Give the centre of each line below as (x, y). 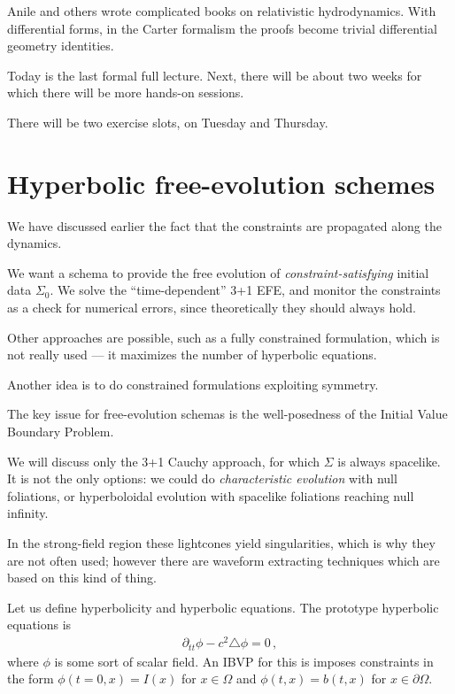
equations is (39, 625)
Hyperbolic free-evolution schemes (221, 183)
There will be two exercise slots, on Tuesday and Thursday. (168, 122)
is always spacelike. (389, 461)
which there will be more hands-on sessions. (126, 93)
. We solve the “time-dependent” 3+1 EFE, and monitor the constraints (245, 290)
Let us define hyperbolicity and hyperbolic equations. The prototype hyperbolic (223, 607)
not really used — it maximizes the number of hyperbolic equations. (192, 355)
